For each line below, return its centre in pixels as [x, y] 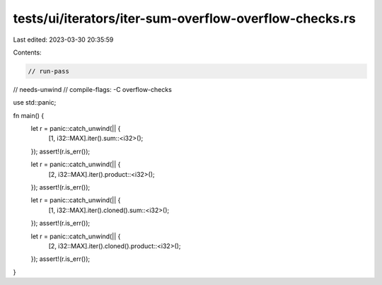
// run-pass [49, 71]
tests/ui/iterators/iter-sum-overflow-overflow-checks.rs [185, 18]
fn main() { [29, 115]
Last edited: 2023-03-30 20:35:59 [63, 40]
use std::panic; [35, 103]
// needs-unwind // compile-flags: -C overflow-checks [93, 89]
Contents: [27, 52]
